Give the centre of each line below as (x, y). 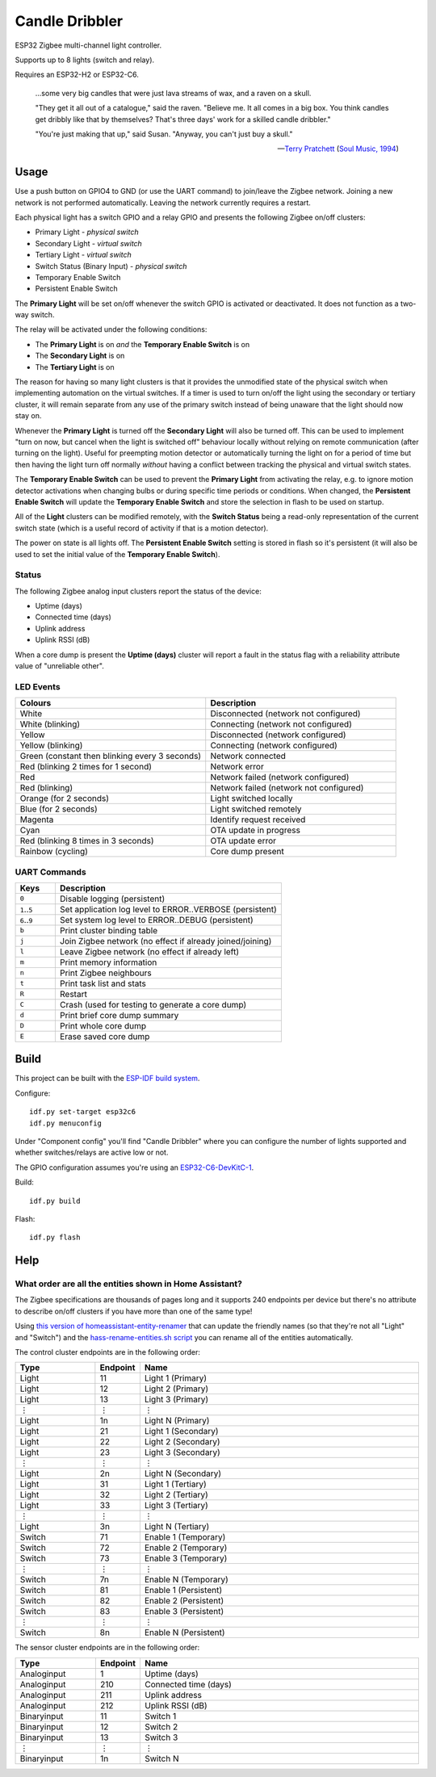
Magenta (37, 819)
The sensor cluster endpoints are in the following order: (107, 1648)
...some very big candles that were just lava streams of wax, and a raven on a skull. (173, 93)
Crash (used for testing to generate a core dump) (153, 1004)
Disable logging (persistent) (112, 899)
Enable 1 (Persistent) (183, 1590)
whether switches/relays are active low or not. (92, 1153)
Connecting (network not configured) (281, 724)
